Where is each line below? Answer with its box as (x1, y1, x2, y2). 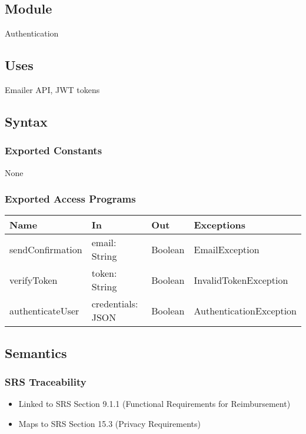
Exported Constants (5, 143, 102, 158)
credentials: (91, 297, 138, 311)
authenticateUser (9, 303, 79, 317)
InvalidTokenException (194, 273, 288, 287)
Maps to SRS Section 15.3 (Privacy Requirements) (18, 418, 201, 429)
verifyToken (9, 273, 58, 287)
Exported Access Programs (5, 191, 136, 206)
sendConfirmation (9, 242, 82, 256)
